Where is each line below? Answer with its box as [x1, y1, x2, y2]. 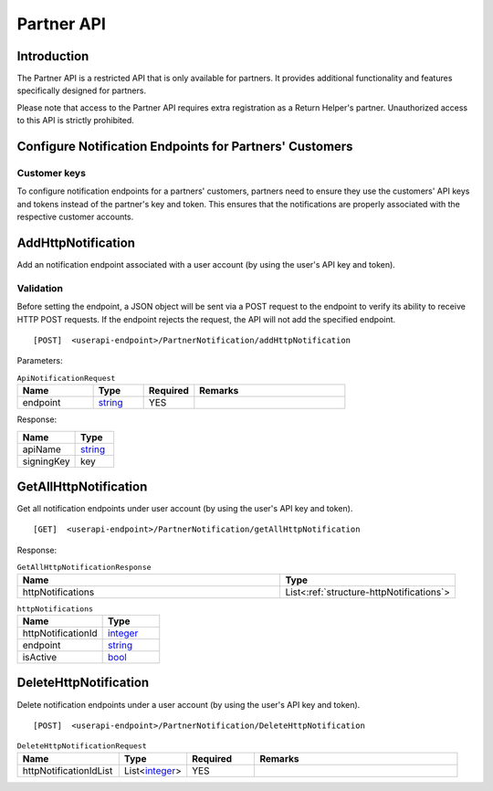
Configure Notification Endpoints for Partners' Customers [16, 139, 353, 154]
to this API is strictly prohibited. [16, 115, 134, 126]
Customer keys [16, 167, 87, 180]
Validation [16, 281, 64, 294]
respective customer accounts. [16, 211, 134, 223]
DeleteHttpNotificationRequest [16, 741, 147, 751]
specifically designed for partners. [16, 85, 146, 96]
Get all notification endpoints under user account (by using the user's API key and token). [16, 503, 353, 514]
